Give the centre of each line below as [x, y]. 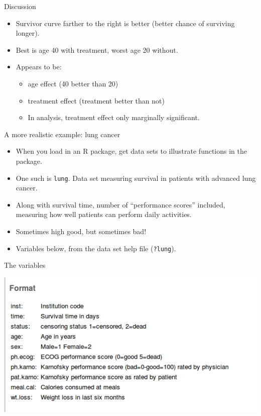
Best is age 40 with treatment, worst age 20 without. [97, 49]
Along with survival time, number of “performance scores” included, [120, 204]
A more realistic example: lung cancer [62, 134]
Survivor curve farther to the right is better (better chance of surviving [125, 23]
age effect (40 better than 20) [73, 83]
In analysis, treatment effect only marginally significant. [114, 117]
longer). [28, 33]
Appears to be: [39, 67]
